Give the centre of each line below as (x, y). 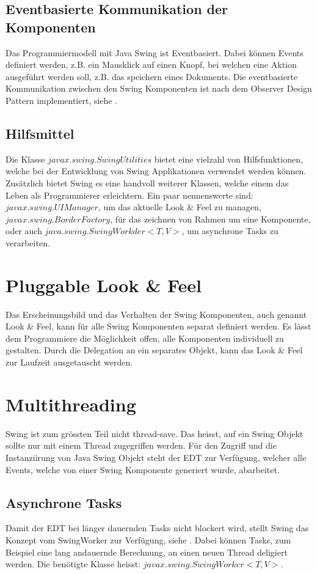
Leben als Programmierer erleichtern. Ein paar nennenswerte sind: (129, 195)
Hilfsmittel (40, 133)
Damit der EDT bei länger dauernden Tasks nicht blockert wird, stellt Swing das (157, 528)
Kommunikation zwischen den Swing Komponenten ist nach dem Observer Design (159, 88)
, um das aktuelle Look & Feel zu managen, (180, 207)
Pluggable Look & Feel (104, 285)
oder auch (24, 231)
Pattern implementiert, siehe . (62, 100)
